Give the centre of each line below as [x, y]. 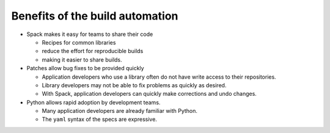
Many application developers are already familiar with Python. [120, 111]
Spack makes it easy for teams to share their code [90, 34]
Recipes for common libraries [79, 42]
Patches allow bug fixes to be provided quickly [85, 68]
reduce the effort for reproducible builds [93, 51]
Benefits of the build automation [95, 16]
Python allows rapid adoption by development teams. [94, 102]
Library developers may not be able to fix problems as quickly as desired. [134, 85]
